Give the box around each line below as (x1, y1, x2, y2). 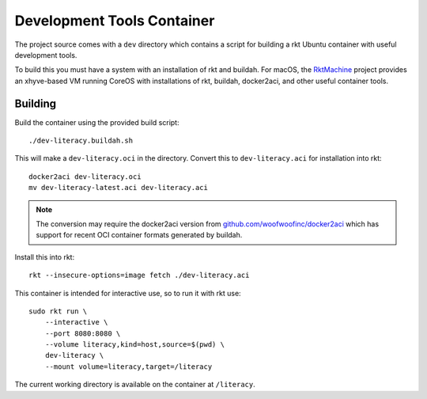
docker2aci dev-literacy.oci (28, 172, 142, 181)
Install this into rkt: (14, 252, 75, 261)
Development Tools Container (14, 12, 215, 29)
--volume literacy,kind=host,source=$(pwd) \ (44, 340, 225, 349)
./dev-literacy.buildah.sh (28, 136, 134, 146)
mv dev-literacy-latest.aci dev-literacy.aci (28, 183, 209, 192)
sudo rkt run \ (28, 306, 88, 316)
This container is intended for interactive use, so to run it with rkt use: (14, 288, 241, 298)
